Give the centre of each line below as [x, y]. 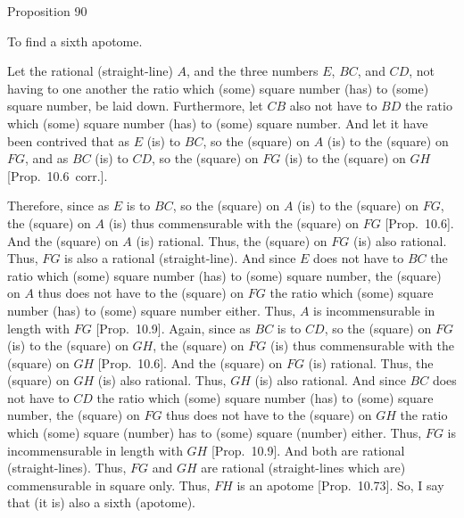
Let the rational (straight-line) [90, 71]
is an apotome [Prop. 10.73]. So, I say [340, 485]
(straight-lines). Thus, [67, 468]
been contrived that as [69, 140]
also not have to [333, 106]
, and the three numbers [253, 71]
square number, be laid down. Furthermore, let [135, 106]
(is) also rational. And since [330, 380]
